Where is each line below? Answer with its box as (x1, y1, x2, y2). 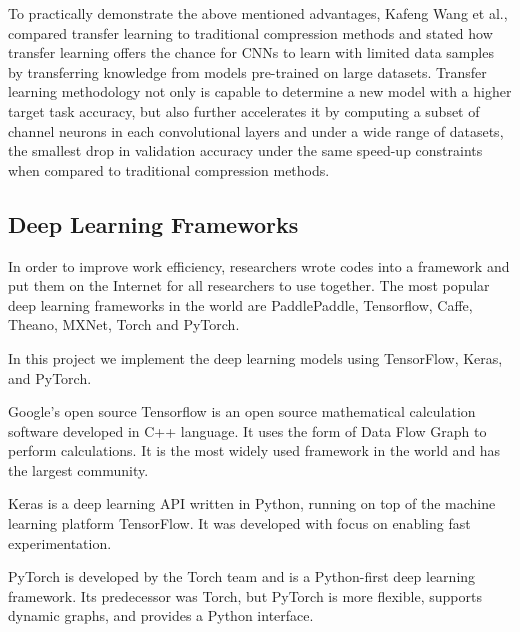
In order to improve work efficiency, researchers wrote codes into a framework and (8, 255, 510, 276)
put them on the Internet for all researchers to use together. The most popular (8, 275, 490, 296)
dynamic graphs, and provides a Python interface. (8, 605, 314, 626)
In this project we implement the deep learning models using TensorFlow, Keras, (8, 347, 503, 368)
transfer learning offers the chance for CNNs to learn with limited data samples (8, 42, 494, 63)
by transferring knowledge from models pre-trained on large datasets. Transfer (8, 61, 487, 82)
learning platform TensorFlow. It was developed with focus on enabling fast (8, 513, 471, 534)
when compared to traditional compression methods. (8, 159, 330, 180)
